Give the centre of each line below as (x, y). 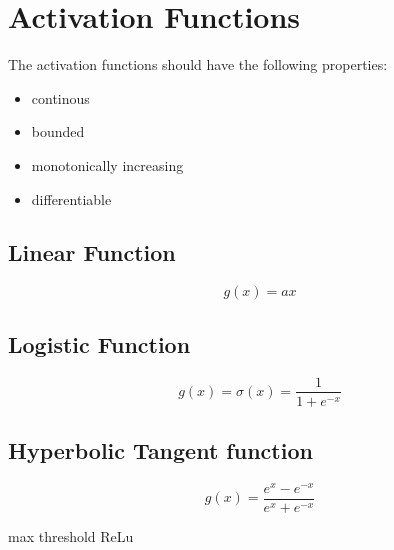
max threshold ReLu (71, 535)
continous (60, 97)
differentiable (71, 198)
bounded (58, 131)
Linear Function (92, 252)
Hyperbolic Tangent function (160, 449)
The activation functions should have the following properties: (198, 64)
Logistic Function (99, 343)
